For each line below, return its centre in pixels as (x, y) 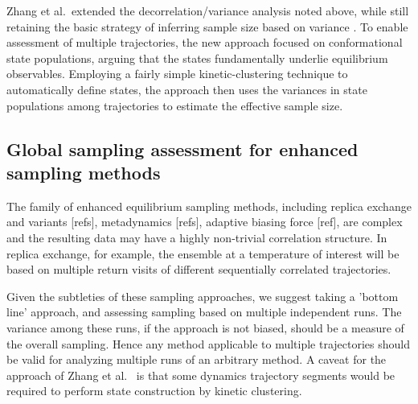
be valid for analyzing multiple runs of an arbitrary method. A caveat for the (197, 359)
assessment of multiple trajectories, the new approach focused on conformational (205, 42)
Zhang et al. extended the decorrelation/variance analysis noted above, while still (208, 10)
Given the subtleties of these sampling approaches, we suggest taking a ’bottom (203, 296)
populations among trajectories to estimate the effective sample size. (175, 105)
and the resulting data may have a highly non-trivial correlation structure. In (197, 237)
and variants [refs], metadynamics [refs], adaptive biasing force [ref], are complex (205, 222)
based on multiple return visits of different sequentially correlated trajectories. (199, 269)
